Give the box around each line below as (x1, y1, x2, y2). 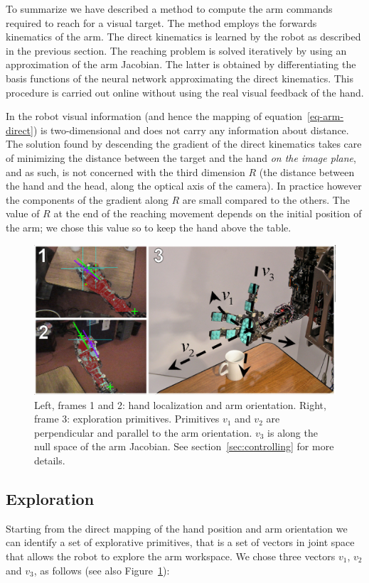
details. (34, 453, 65, 468)
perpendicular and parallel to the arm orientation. (34, 425, 252, 440)
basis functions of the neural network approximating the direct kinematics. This (6, 70, 354, 85)
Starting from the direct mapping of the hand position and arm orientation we (6, 521, 348, 535)
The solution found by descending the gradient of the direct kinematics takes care (6, 136, 362, 151)
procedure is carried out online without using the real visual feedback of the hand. (6, 85, 364, 99)
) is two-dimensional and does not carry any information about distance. (33, 122, 349, 137)
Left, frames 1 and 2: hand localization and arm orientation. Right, (34, 397, 326, 412)
